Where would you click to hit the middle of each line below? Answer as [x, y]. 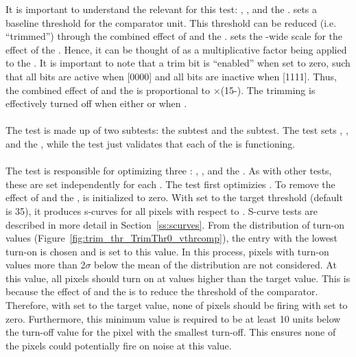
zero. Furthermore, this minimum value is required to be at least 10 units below [173, 318]
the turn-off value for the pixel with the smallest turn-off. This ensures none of [171, 332]
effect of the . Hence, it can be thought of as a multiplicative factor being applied [176, 49]
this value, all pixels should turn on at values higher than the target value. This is [178, 278]
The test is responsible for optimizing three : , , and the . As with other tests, [169, 171]
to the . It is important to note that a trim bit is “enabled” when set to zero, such [178, 63]
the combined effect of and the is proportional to [108, 90]
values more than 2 [46, 265]
